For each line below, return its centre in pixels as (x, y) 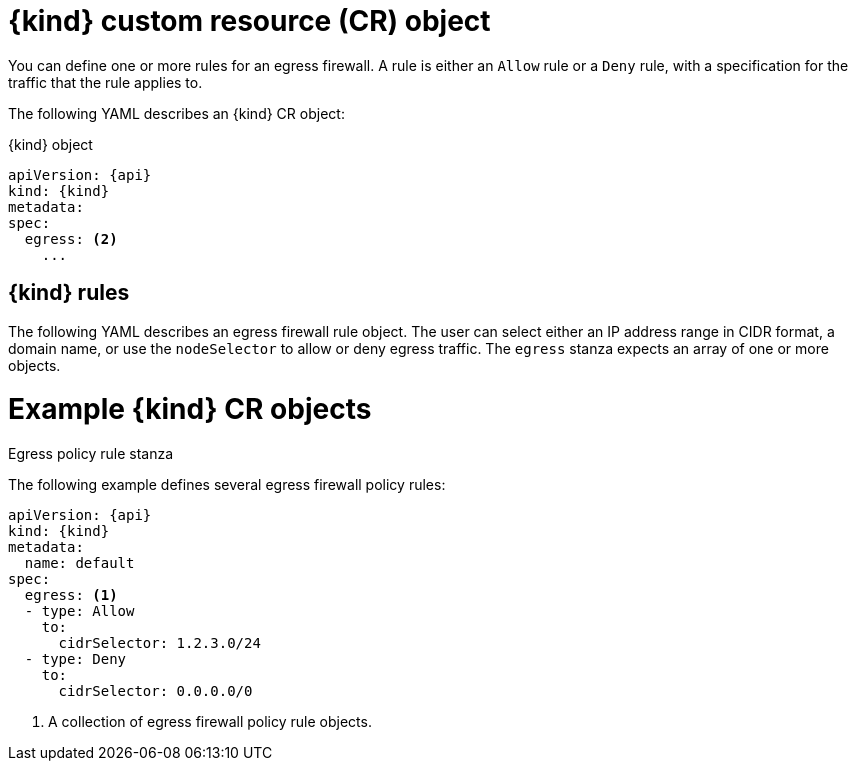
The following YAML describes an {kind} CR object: (176, 113)
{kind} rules (69, 293)
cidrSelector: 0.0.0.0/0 (155, 691)
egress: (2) (71, 238)
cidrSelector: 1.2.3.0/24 (159, 643)
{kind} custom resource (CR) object (249, 21)
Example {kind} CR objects (190, 409)
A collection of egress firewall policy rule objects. (210, 722)
